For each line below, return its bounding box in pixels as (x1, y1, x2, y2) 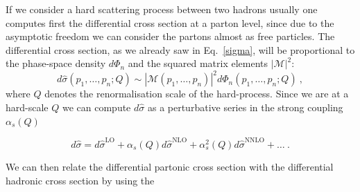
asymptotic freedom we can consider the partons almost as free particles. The (6, 29, 335, 44)
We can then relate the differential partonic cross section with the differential (6, 159, 334, 173)
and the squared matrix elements (128, 56, 268, 70)
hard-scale (6, 100, 49, 115)
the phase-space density (6, 56, 106, 70)
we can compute (62, 100, 131, 115)
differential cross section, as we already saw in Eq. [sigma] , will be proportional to (6, 42, 355, 57)
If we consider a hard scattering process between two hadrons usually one (6, 2, 318, 16)
